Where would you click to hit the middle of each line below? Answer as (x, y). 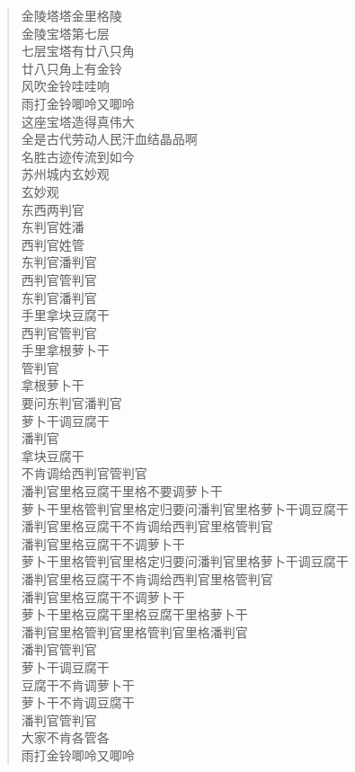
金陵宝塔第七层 (65, 33)
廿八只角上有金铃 (71, 68)
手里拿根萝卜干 (65, 350)
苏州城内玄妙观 (65, 174)
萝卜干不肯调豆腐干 (78, 702)
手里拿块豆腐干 (65, 315)
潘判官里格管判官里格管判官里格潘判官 (134, 631)
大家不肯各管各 (65, 737)
